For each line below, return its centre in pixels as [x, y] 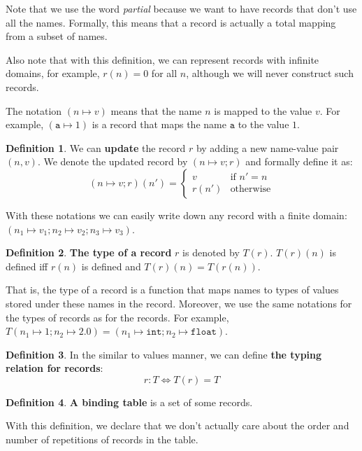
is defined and [111, 266]
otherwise [251, 189]
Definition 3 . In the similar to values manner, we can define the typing [164, 354]
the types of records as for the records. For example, [117, 317]
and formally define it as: [299, 161]
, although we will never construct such [270, 73]
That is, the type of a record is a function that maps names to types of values [172, 290]
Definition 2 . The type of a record [89, 252]
